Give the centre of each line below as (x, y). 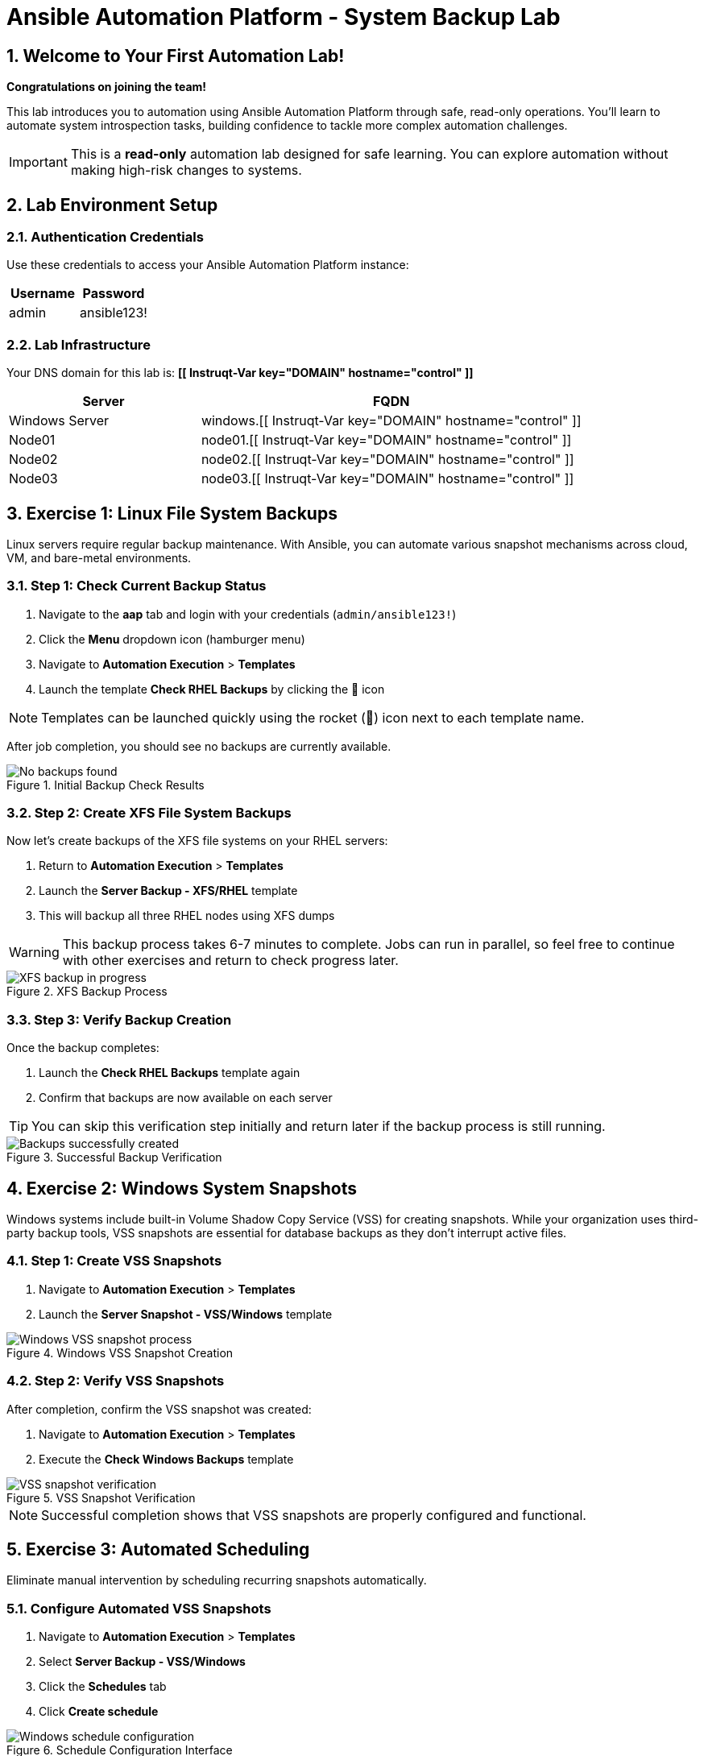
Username (43, 294)
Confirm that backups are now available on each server (186, 1098)
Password (114, 294)
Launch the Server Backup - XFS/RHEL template (168, 891)
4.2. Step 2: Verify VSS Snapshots (116, 1381)
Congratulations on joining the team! (107, 87)
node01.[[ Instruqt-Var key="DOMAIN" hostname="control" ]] (386, 440)
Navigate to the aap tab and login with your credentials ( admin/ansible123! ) (248, 614)
